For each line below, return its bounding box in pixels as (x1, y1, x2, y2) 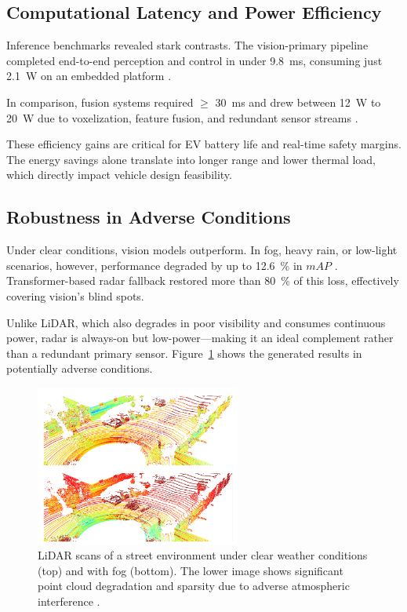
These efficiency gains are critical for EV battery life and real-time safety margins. (6, 136, 402, 152)
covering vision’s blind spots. (6, 287, 144, 304)
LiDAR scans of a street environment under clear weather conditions (38, 547, 368, 563)
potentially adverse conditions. (6, 360, 153, 377)
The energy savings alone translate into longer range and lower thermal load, (6, 151, 376, 167)
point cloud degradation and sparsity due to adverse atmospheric (38, 577, 350, 594)
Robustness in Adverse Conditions (6, 205, 291, 229)
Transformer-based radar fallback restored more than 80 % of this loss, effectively (6, 272, 399, 289)
